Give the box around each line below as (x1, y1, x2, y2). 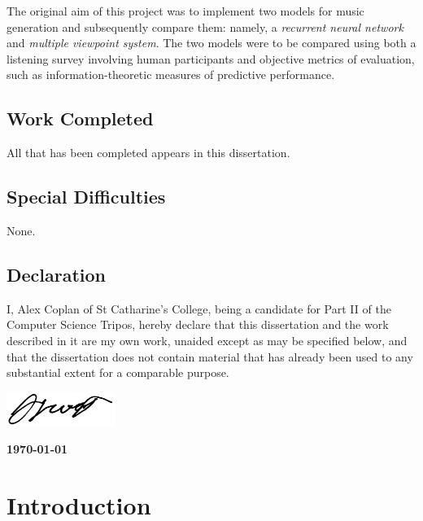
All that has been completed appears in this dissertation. (7, 144, 290, 161)
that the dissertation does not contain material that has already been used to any (7, 348, 413, 365)
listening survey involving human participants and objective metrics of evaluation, (7, 50, 415, 67)
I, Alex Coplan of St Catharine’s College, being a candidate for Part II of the (7, 300, 391, 317)
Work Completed (7, 106, 154, 131)
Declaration (7, 261, 107, 287)
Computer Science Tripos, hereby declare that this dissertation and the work (7, 316, 389, 333)
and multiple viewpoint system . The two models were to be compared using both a (7, 34, 416, 51)
